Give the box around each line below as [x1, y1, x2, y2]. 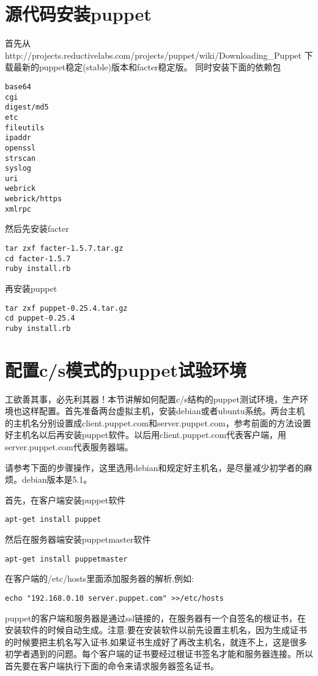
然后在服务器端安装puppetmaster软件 [5, 533, 151, 546]
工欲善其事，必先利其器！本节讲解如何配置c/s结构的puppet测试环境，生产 [5, 392, 300, 405]
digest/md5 [5, 103, 49, 112]
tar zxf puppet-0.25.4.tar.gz [5, 303, 128, 313]
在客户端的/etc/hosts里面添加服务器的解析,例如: [5, 572, 194, 585]
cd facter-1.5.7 [5, 254, 71, 263]
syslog [5, 164, 31, 173]
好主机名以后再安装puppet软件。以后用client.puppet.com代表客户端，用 [5, 428, 287, 441]
